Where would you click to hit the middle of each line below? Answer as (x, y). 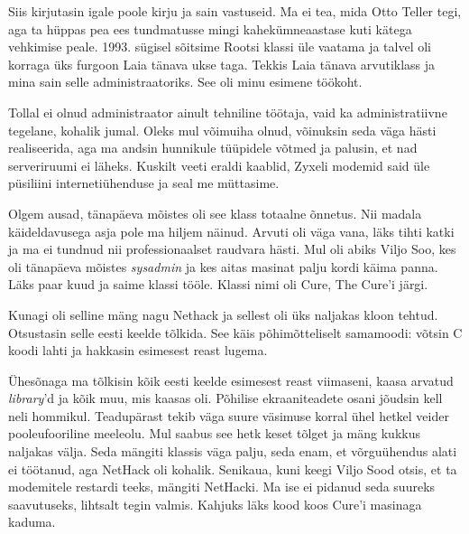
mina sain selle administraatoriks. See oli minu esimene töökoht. (185, 82)
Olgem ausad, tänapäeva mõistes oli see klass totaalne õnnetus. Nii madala (215, 213)
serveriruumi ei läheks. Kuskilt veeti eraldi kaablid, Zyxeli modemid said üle (219, 165)
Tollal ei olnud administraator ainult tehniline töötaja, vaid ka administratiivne (228, 112)
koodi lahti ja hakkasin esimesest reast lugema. (138, 350)
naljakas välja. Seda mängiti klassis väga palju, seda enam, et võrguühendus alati (233, 451)
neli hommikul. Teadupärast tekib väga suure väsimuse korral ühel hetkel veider (229, 415)
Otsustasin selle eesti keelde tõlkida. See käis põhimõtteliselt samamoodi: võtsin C (235, 332)
